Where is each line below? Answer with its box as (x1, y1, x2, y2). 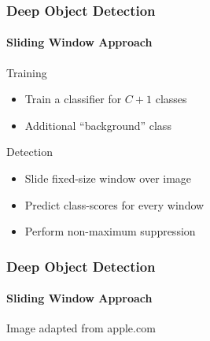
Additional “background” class (24, 117, 171, 133)
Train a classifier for (24, 91, 122, 107)
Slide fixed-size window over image (24, 170, 192, 187)
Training (6, 64, 47, 80)
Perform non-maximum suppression (24, 223, 196, 239)
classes (155, 91, 187, 107)
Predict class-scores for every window (24, 196, 204, 213)
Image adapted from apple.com (6, 320, 156, 336)
